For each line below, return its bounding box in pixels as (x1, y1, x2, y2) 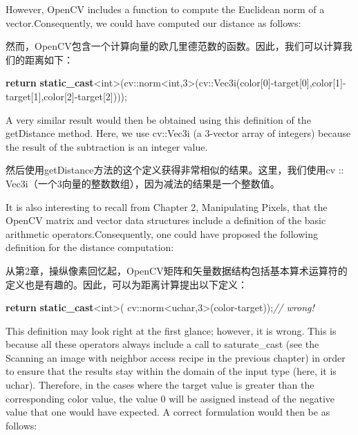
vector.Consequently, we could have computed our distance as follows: (6, 15, 301, 30)
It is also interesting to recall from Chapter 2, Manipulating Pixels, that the (6, 199, 328, 214)
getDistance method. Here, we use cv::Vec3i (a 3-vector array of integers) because (6, 126, 351, 140)
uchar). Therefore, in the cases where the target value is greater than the (6, 378, 314, 392)
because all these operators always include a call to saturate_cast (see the (6, 337, 319, 351)
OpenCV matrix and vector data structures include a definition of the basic (6, 213, 326, 228)
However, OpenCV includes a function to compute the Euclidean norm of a (6, 2, 325, 16)
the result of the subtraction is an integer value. (6, 139, 208, 154)
